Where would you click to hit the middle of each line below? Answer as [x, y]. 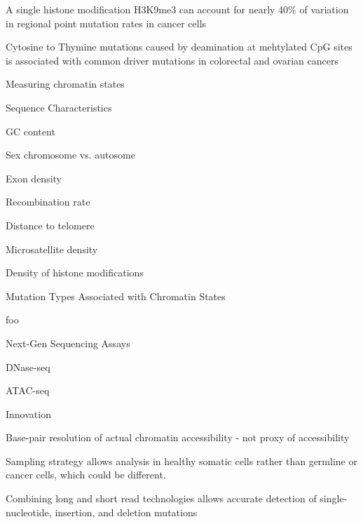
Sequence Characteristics [59, 107]
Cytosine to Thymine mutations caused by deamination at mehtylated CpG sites [179, 47]
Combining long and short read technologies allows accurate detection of [161, 498]
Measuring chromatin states [65, 84]
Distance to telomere [50, 225]
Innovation [28, 414]
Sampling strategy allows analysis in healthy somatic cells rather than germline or [181, 461]
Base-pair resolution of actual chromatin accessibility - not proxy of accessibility [178, 437]
